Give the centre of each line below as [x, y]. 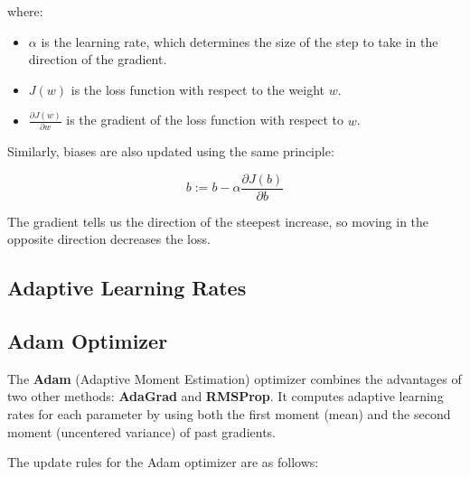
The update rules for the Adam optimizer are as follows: [163, 462]
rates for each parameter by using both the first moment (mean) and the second [229, 414]
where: [25, 11]
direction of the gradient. [98, 59]
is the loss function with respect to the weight [198, 89]
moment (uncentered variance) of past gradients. [141, 431]
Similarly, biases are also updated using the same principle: [171, 151]
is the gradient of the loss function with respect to [205, 120]
